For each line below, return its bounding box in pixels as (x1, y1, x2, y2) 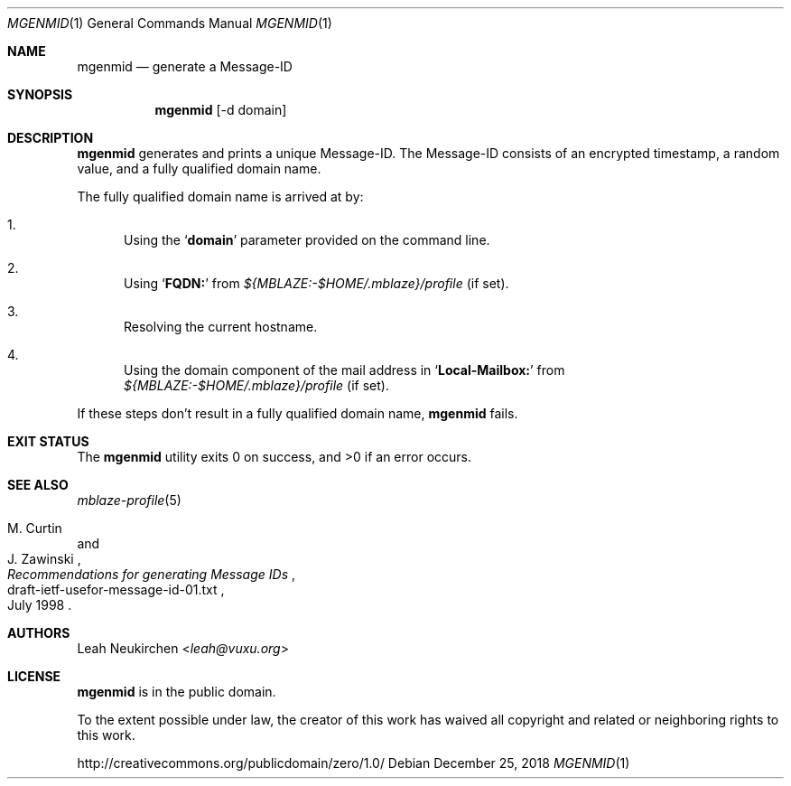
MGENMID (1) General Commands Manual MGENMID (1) (7, 15, 332, 31)
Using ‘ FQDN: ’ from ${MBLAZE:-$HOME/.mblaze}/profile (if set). (124, 276, 509, 291)
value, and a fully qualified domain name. (77, 161, 321, 176)
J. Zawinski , (7, 551, 81, 566)
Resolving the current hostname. (124, 319, 318, 334)
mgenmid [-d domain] (154, 102, 287, 117)
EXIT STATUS (7, 434, 89, 449)
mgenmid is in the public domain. (77, 684, 276, 699)
